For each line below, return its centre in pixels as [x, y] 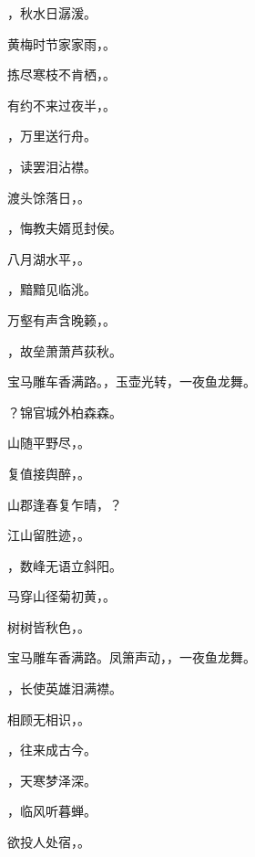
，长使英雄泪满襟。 [65, 688]
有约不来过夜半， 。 [61, 105]
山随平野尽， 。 [49, 443]
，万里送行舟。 [52, 136]
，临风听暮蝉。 [52, 811]
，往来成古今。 [52, 750]
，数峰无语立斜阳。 [65, 565]
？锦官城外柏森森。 [65, 412]
